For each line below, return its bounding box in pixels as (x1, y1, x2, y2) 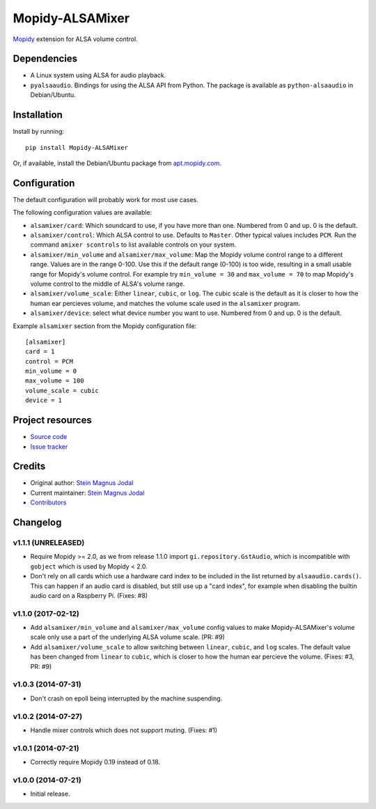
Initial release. (30, 789, 70, 798)
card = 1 (25, 348, 55, 355)
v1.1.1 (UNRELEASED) (13, 538, 85, 548)
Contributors (30, 498, 67, 507)
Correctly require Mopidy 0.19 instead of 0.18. (30, 758, 160, 766)
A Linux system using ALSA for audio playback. (30, 71, 166, 79)
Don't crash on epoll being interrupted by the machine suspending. (30, 694, 223, 702)
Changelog (13, 516, 62, 529)
